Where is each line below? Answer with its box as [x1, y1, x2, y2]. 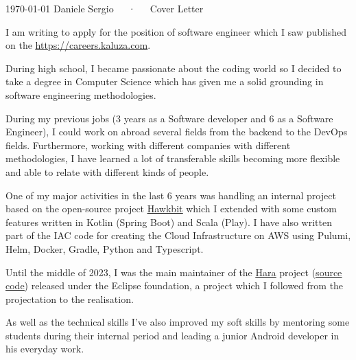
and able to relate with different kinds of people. [5, 164, 209, 179]
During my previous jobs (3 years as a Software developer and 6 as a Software [5, 111, 333, 125]
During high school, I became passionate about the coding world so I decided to [5, 60, 342, 75]
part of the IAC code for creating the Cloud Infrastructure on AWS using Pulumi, [5, 228, 351, 243]
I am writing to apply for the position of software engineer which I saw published [5, 24, 347, 38]
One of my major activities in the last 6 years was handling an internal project [5, 188, 336, 202]
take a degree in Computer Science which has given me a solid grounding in [5, 74, 324, 89]
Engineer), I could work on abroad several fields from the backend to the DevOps [5, 124, 348, 139]
